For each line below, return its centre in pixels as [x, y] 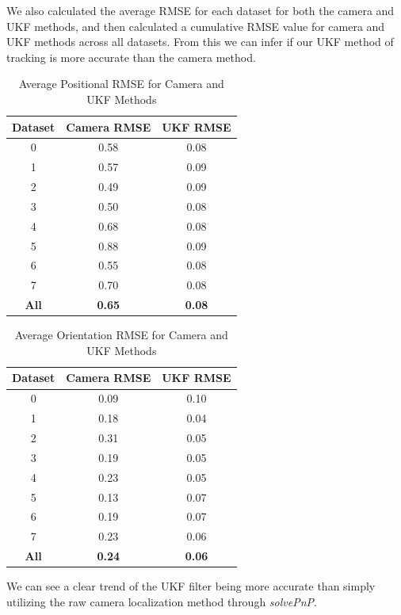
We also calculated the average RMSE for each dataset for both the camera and [200, 10]
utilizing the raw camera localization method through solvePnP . [162, 601]
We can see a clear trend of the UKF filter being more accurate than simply [191, 586]
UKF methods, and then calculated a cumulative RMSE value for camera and [196, 26]
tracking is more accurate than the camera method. [131, 57]
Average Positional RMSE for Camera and [121, 84]
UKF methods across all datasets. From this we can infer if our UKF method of [200, 42]
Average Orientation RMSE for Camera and [121, 335]
